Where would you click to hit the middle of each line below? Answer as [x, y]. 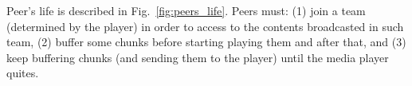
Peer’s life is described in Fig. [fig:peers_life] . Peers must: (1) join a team [186, 10]
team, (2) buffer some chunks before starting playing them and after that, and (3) [206, 42]
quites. [23, 73]
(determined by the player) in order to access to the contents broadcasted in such [205, 26]
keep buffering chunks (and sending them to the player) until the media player [198, 57]
